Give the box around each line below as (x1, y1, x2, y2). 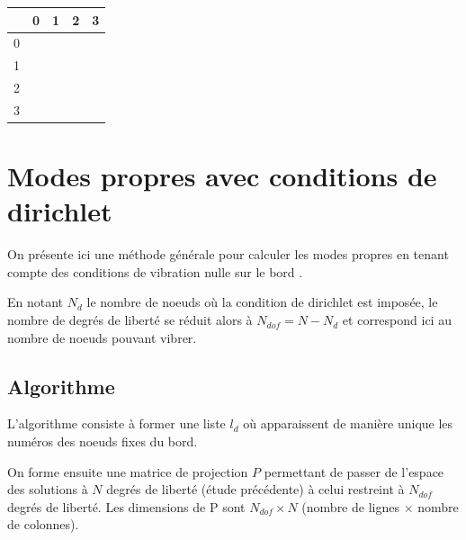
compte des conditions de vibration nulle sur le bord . (7, 262, 303, 281)
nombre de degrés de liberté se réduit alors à (7, 310, 253, 329)
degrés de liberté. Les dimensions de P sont (7, 497, 246, 516)
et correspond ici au (342, 310, 452, 329)
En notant (7, 292, 64, 311)
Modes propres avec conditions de (7, 157, 437, 194)
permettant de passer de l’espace (264, 462, 444, 481)
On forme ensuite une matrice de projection (7, 462, 248, 481)
